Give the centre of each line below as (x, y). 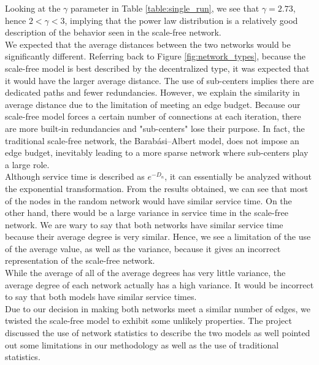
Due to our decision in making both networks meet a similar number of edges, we (158, 308)
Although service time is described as (75, 176)
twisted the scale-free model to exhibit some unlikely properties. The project (148, 321)
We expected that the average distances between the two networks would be (148, 44)
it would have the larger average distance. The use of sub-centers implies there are (159, 80)
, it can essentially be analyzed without (238, 176)
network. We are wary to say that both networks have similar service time (144, 224)
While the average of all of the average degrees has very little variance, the (145, 273)
